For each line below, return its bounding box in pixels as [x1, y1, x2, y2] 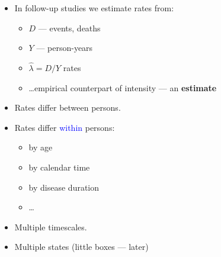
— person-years [36, 41, 93, 54]
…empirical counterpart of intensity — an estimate [28, 81, 217, 94]
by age [28, 141, 53, 153]
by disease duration [28, 181, 100, 193]
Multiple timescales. [14, 220, 87, 233]
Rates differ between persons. [14, 101, 121, 114]
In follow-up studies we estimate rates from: [14, 2, 174, 14]
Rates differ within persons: [14, 121, 115, 133]
